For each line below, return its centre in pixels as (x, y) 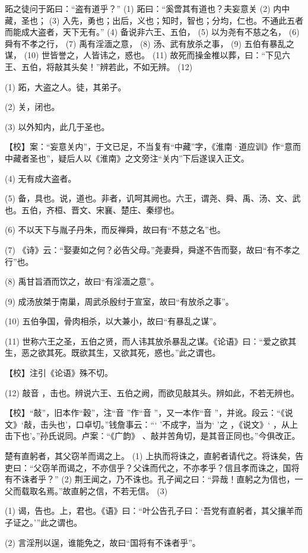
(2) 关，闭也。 (32, 107)
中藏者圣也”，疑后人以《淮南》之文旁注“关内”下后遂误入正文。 (127, 158)
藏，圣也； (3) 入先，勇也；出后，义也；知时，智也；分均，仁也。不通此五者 (154, 20)
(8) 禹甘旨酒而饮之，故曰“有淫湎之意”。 (82, 281)
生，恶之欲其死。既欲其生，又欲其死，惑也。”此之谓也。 (113, 353)
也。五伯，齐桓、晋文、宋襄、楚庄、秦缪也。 (92, 209)
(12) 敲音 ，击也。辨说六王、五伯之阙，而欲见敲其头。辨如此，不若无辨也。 (152, 392)
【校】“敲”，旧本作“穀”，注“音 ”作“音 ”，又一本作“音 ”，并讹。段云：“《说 (149, 413)
